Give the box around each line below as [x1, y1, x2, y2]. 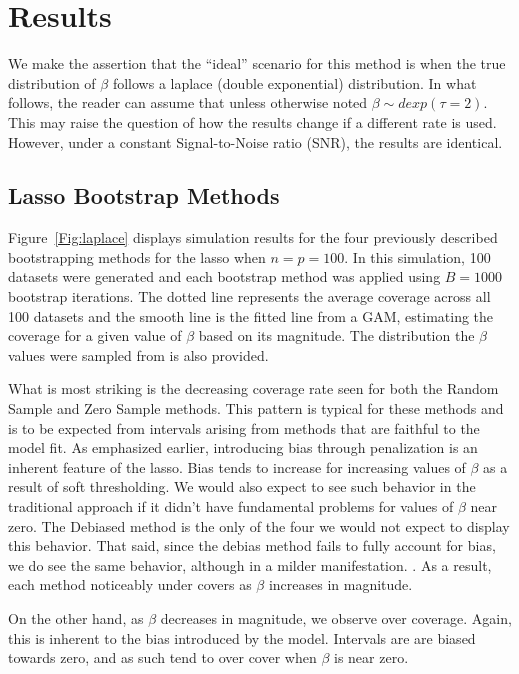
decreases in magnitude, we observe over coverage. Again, [160, 607, 512, 628]
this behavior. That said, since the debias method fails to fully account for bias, [8, 535, 496, 556]
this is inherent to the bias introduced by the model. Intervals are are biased [8, 627, 476, 648]
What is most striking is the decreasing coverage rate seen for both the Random [8, 378, 499, 399]
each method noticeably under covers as [8, 574, 252, 595]
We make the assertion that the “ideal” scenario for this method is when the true [8, 53, 506, 74]
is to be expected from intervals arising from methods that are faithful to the [8, 417, 480, 438]
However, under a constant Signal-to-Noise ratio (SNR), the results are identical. [8, 131, 503, 152]
